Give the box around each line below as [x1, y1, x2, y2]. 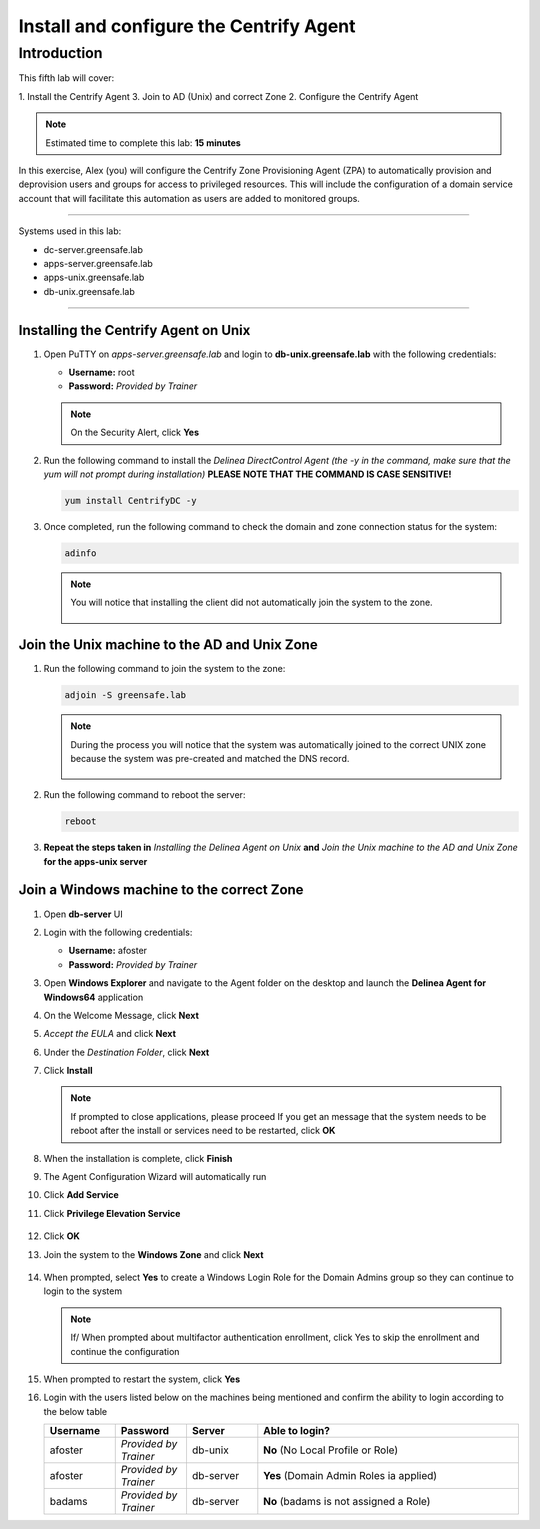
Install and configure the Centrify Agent [18, 15, 356, 37]
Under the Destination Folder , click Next [43, 1046, 210, 1058]
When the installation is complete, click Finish [43, 1152, 233, 1164]
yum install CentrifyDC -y [64, 495, 197, 506]
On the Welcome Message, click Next [43, 1009, 200, 1021]
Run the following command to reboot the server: [43, 789, 246, 801]
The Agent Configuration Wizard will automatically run [43, 1171, 267, 1183]
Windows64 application [43, 991, 144, 1003]
